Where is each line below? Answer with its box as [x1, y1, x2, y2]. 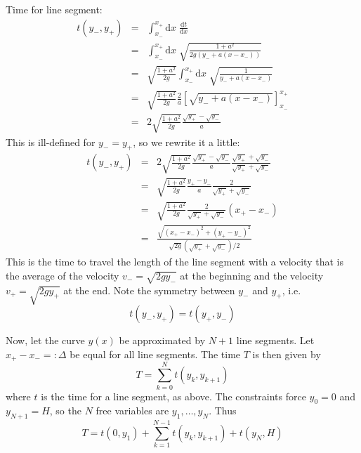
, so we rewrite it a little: [133, 134, 240, 149]
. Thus [209, 403, 237, 418]
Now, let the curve [6, 333, 85, 348]
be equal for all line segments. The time [70, 346, 241, 361]
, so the [49, 403, 81, 418]
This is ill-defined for [6, 134, 96, 149]
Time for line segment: [6, 2, 103, 16]
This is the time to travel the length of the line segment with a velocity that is [6, 254, 343, 269]
